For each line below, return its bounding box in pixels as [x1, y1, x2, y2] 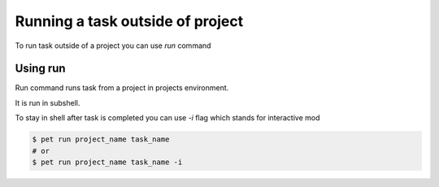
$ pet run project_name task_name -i [32, 158, 183, 167]
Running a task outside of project [15, 12, 244, 30]
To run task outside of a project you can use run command [15, 41, 211, 50]
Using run [15, 62, 66, 76]
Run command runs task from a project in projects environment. [15, 83, 229, 93]
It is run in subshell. [15, 98, 80, 107]
